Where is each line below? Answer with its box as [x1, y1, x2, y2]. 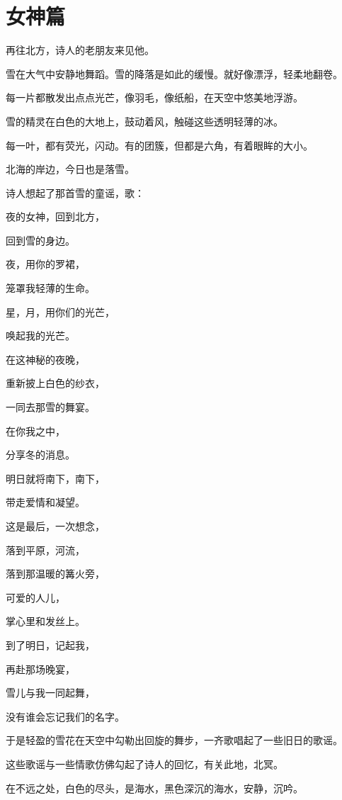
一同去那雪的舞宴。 [6, 400, 95, 415]
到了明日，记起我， [6, 637, 95, 652]
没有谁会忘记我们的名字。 [6, 709, 125, 723]
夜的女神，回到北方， [6, 209, 105, 224]
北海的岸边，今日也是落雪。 [6, 162, 135, 176]
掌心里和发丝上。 [6, 614, 85, 629]
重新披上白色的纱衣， [6, 376, 105, 390]
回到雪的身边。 [6, 232, 75, 247]
